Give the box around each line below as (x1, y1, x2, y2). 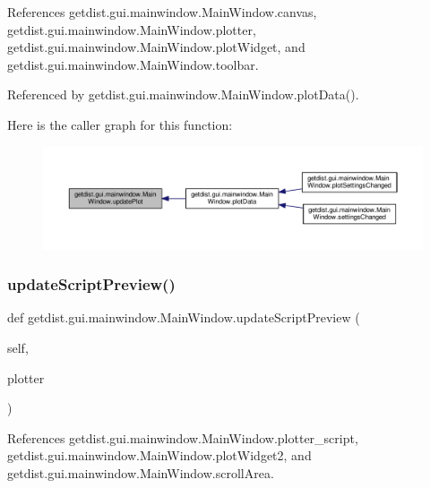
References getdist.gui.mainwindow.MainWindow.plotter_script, (7, 428, 358, 447)
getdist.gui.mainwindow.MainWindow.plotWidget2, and (7, 446, 312, 465)
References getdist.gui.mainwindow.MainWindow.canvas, (7, 3, 317, 21)
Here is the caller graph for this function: (7, 115, 233, 133)
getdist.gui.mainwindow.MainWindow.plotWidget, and (7, 38, 305, 56)
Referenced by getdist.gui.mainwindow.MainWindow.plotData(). (7, 85, 359, 104)
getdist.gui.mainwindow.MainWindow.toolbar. (7, 55, 259, 73)
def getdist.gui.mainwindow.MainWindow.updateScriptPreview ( (7, 308, 360, 327)
